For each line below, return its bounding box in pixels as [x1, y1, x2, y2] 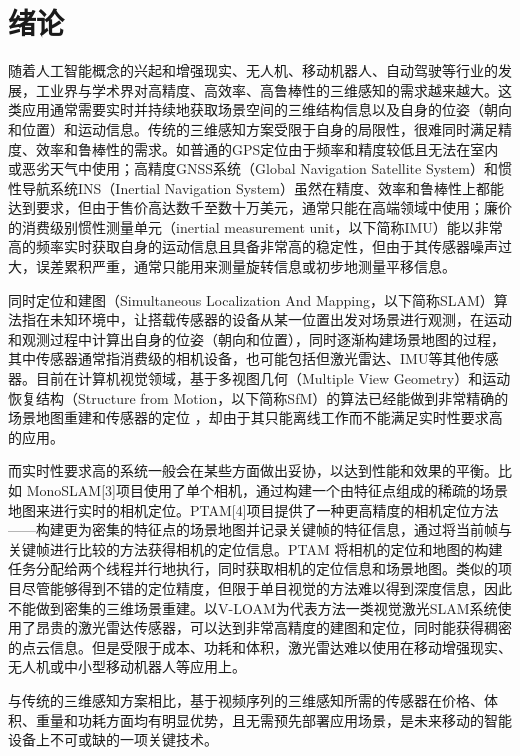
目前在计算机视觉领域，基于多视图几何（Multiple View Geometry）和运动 [35, 368, 511, 389]
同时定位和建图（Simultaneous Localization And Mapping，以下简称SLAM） [8, 289, 494, 310]
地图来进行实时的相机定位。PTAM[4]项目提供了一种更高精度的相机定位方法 [8, 499, 499, 520]
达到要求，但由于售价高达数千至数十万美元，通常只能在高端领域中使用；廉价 [8, 197, 512, 218]
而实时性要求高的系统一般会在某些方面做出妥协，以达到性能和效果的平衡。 [8, 460, 498, 481]
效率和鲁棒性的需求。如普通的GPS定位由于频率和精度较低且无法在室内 [35, 138, 499, 159]
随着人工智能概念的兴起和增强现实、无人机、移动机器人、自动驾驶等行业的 [8, 60, 498, 81]
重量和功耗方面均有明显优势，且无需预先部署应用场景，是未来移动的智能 [35, 709, 512, 730]
